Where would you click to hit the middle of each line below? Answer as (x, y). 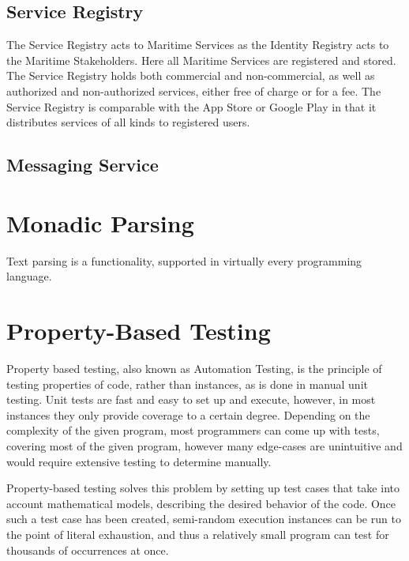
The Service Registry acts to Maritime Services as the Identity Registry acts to (198, 45)
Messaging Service (83, 165)
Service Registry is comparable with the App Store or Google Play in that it (191, 106)
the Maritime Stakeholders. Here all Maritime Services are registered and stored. (201, 60)
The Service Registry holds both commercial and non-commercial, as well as (191, 75)
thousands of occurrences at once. (88, 550)
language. (29, 276)
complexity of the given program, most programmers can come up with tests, (193, 430)
